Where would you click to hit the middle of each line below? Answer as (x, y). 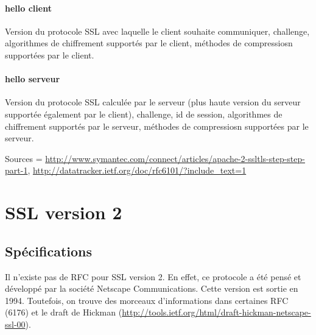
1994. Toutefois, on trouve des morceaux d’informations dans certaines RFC (147, 300)
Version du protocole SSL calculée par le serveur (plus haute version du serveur (153, 102)
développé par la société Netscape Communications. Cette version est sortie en (152, 288)
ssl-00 (15, 324)
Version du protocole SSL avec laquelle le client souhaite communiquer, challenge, (157, 31)
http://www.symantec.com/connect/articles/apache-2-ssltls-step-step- (175, 158)
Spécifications (49, 251)
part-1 (16, 170)
